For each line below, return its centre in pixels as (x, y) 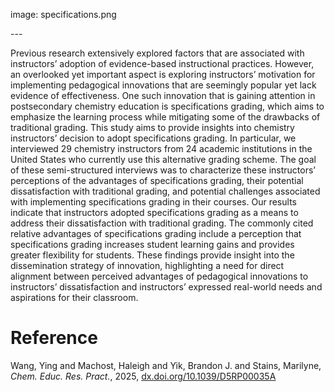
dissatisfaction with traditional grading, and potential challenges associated (165, 191)
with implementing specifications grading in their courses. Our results (153, 202)
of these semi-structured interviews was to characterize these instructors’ (163, 170)
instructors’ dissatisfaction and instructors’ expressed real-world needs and (166, 287)
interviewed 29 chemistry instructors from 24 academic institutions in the (161, 148)
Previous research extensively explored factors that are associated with (157, 53)
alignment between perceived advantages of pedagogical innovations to (159, 276)
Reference (54, 338)
